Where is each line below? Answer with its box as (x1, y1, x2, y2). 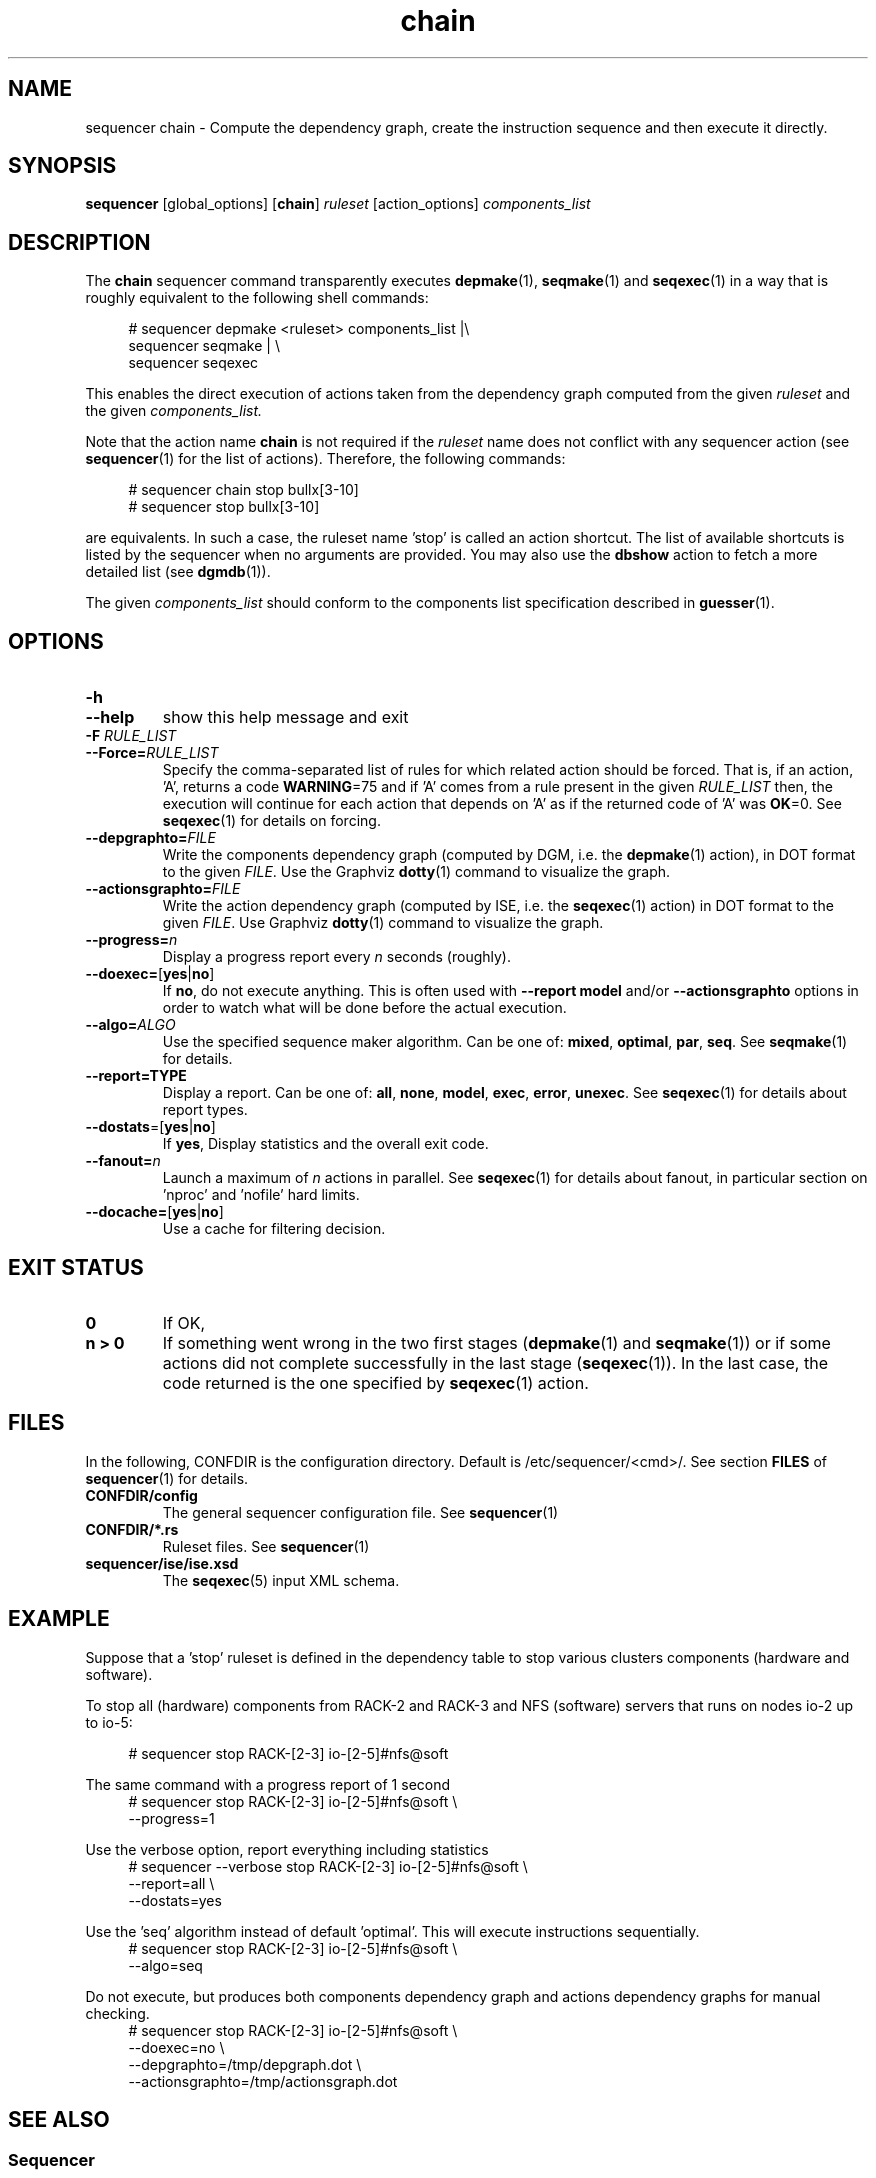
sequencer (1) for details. (85, 1469, 249, 1487)
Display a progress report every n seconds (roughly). (162, 948, 512, 966)
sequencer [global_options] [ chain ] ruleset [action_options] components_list (85, 195, 591, 213)
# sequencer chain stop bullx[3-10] (128, 481, 359, 499)
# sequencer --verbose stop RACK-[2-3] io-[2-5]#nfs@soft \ (128, 1857, 528, 1875)
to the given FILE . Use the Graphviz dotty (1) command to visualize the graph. (162, 863, 671, 881)
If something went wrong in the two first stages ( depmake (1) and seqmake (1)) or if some (162, 1332, 831, 1353)
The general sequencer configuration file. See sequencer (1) (162, 1503, 559, 1521)
